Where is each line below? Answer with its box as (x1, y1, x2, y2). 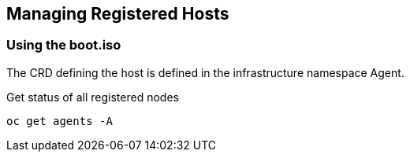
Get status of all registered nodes (6, 90, 179, 104)
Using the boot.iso (6, 37, 121, 53)
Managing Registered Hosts (6, 4, 229, 24)
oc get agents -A (6, 114, 113, 127)
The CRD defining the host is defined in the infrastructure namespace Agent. (6, 65, 404, 79)
